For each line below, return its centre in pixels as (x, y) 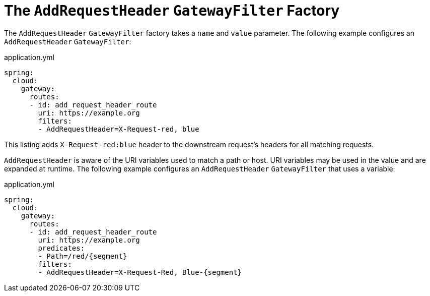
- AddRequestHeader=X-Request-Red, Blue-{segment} (140, 272)
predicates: (61, 248)
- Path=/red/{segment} (83, 256)
